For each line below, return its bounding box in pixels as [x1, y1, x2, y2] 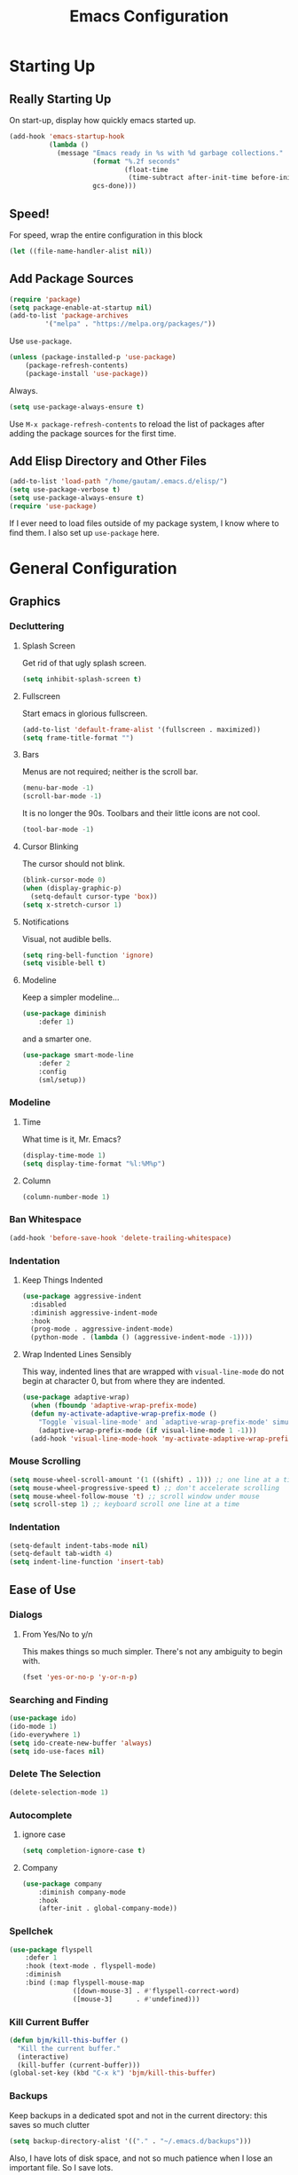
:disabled [30, 1300, 67, 1309]
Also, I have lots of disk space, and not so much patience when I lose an [9, 2153, 273, 2163]
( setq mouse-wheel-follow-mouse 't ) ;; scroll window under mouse [9, 1492, 260, 1501]
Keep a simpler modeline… [21, 992, 120, 1003]
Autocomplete [9, 1809, 73, 1821]
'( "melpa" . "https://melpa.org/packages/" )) [44, 319, 216, 329]
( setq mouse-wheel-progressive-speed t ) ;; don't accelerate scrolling [9, 1483, 279, 1492]
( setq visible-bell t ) [21, 959, 106, 968]
